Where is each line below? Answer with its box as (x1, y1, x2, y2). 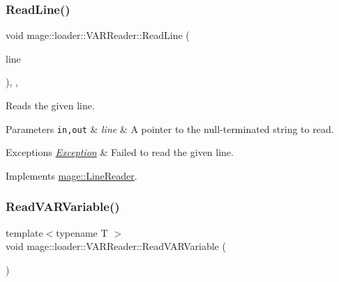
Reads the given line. (6, 98, 95, 112)
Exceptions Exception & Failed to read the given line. (6, 145, 234, 159)
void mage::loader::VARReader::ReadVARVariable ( (6, 239, 226, 253)
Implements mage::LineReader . (6, 168, 137, 182)
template (6, 225, 43, 240)
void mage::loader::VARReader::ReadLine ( (6, 28, 190, 42)
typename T (56, 225, 108, 240)
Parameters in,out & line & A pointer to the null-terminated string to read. (6, 121, 334, 136)
